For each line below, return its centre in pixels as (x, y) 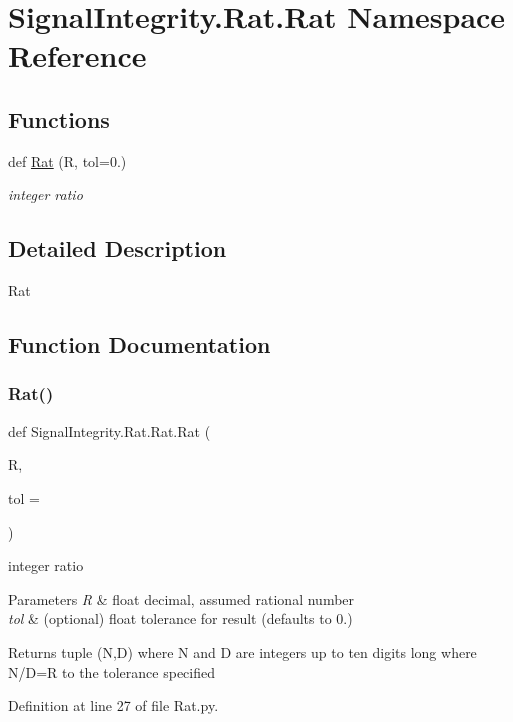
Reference (77, 55)
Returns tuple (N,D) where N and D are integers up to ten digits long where (242, 651)
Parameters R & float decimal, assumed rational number (181, 598)
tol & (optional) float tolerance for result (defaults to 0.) (180, 618)
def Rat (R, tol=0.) (67, 160)
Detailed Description (117, 248)
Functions (59, 118)
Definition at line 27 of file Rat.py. (113, 705)
